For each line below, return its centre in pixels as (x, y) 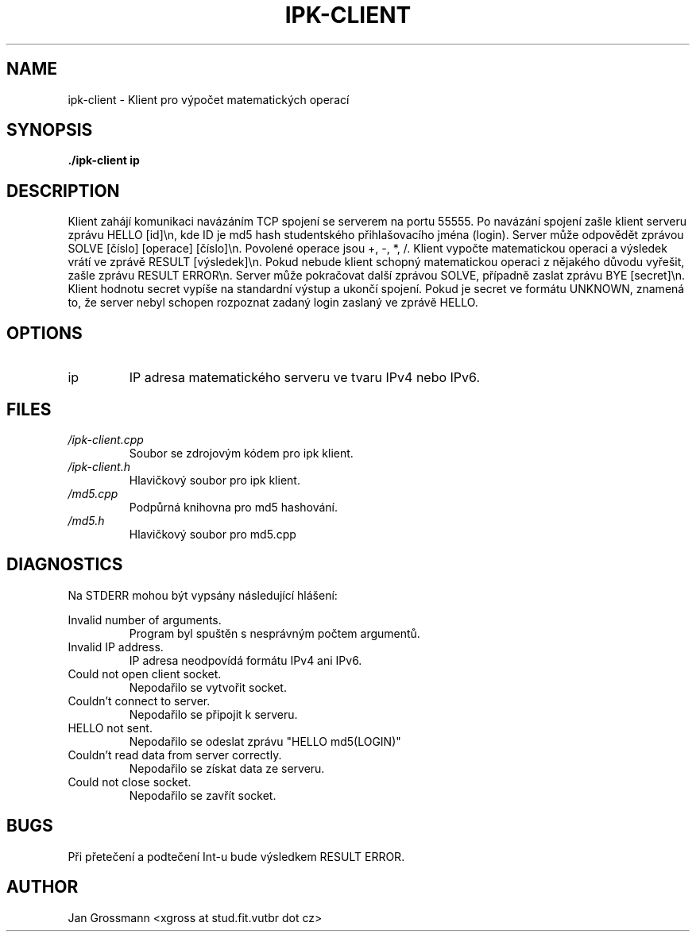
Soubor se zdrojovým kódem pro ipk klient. (241, 453)
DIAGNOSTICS (65, 565)
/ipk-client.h (99, 466)
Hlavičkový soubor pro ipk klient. (215, 480)
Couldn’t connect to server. (139, 701)
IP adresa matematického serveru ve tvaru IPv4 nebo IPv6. (305, 378)
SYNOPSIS (50, 130)
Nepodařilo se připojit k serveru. (213, 714)
